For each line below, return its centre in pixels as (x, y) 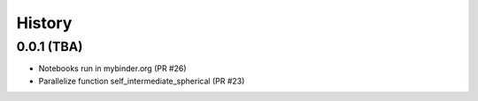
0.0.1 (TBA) (50, 47)
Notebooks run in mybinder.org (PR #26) (112, 69)
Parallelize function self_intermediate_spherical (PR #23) (142, 81)
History (44, 23)
